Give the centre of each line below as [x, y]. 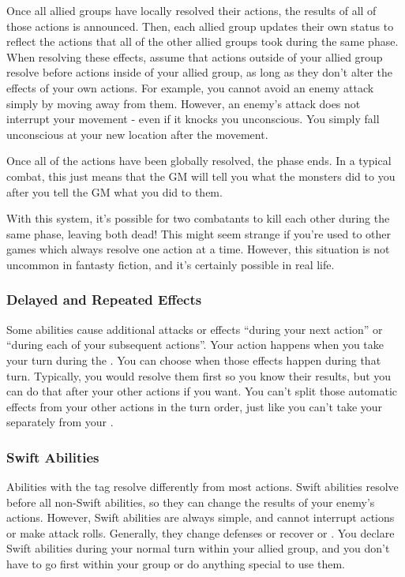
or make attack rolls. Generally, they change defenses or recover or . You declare [201, 532]
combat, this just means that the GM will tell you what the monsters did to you [201, 176]
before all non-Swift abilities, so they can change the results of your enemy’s [191, 502]
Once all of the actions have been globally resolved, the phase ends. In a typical [199, 161]
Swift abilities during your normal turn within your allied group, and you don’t [198, 548]
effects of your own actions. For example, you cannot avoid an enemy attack [190, 87]
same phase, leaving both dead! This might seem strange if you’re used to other [199, 233]
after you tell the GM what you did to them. [114, 191]
